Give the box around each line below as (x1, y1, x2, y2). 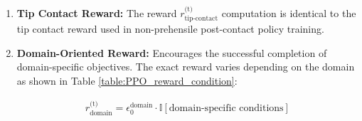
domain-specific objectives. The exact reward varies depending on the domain (16, 59, 355, 74)
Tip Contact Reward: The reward (16, 5, 177, 20)
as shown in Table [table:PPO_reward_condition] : (16, 73, 238, 88)
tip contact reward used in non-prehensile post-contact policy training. (16, 21, 324, 36)
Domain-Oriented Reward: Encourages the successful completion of (16, 45, 327, 60)
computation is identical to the (221, 5, 356, 20)
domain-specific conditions (169, 103, 284, 114)
